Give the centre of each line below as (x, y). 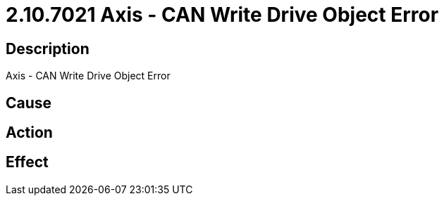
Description (48, 48)
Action (29, 133)
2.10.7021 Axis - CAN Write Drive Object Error (222, 15)
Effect (27, 162)
